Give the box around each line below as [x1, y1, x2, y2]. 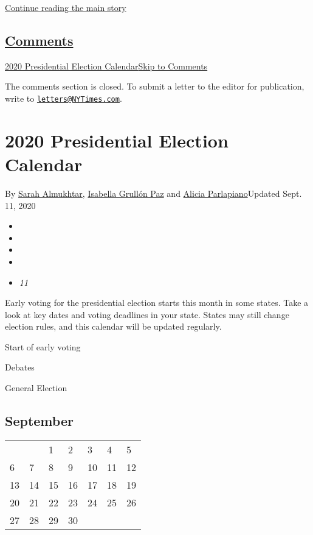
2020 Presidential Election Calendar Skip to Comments [5, 59, 208, 72]
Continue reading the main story [5, 1, 126, 13]
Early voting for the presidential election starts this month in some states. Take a [5, 296, 309, 309]
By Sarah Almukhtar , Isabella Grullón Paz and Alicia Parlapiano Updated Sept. [5, 186, 302, 199]
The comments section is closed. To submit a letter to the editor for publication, [5, 80, 304, 93]
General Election [5, 381, 67, 394]
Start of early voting [5, 340, 81, 353]
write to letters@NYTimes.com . [5, 91, 122, 104]
